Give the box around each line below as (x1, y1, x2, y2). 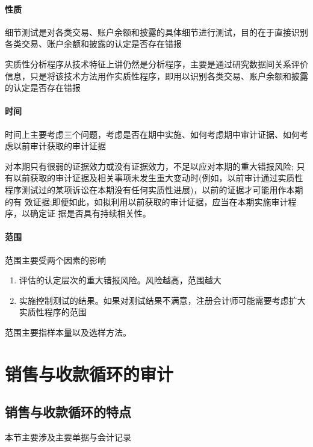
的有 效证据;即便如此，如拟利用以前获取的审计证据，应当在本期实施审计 (5, 195, 288, 208)
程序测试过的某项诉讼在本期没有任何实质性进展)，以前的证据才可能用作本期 (5, 183, 303, 196)
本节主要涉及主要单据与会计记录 (5, 431, 131, 443)
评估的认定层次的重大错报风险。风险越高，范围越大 (19, 274, 222, 286)
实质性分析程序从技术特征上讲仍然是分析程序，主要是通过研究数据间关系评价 (5, 57, 308, 70)
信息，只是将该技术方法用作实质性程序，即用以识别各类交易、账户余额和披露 (5, 69, 308, 82)
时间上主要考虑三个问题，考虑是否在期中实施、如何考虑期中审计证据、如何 (5, 128, 300, 140)
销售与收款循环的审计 (5, 361, 174, 386)
